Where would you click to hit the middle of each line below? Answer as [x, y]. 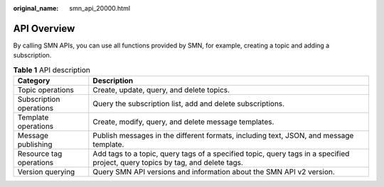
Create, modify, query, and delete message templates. [183, 122]
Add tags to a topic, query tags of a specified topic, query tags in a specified [221, 154]
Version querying [46, 172]
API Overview [44, 28]
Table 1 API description [52, 69]
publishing [35, 144]
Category [34, 81]
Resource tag [40, 154]
